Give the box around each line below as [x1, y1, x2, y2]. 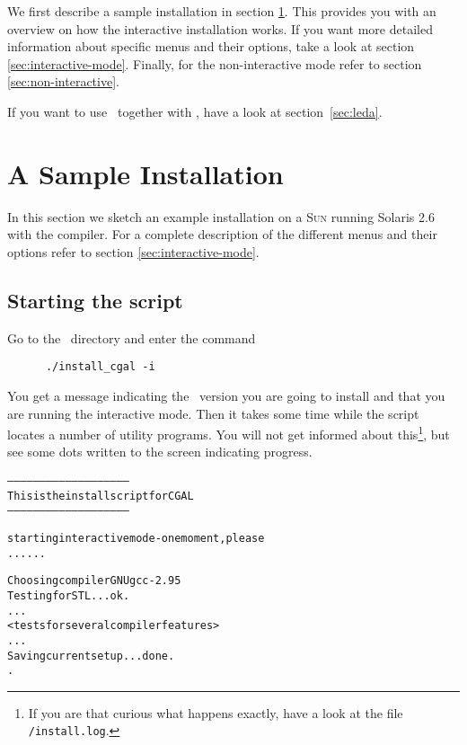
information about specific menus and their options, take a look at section [7, 37, 415, 56]
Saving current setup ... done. [7, 649, 175, 662]
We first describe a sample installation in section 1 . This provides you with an [7, 2, 436, 20]
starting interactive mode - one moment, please [7, 531, 265, 545]
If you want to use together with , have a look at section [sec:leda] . [7, 102, 383, 120]
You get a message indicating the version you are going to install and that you [7, 386, 445, 404]
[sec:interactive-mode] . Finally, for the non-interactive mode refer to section [7, 54, 422, 73]
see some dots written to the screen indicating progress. [7, 442, 313, 461]
